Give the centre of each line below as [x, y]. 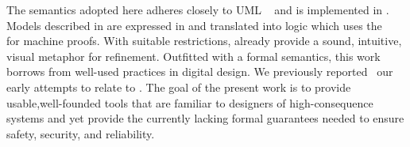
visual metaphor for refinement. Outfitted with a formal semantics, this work [193, 56]
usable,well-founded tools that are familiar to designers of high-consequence [190, 102]
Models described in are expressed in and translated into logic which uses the [194, 25]
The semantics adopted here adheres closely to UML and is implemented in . [198, 9]
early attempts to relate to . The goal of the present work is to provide [179, 87]
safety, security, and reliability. [81, 133]
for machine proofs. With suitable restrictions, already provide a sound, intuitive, [204, 41]
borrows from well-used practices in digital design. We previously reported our [200, 72]
